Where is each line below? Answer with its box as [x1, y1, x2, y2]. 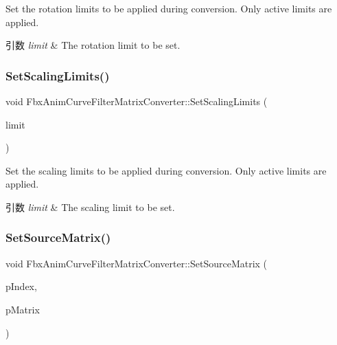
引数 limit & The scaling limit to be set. [5, 199, 175, 214]
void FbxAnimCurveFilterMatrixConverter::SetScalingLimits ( [5, 94, 268, 108]
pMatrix [5, 302, 40, 316]
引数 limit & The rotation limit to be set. [5, 38, 181, 52]
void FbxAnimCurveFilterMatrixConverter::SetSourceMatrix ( [5, 256, 268, 270]
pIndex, [5, 279, 37, 293]
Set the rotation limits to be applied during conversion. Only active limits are [5, 1, 332, 15]
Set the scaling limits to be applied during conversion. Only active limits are [5, 163, 327, 177]
